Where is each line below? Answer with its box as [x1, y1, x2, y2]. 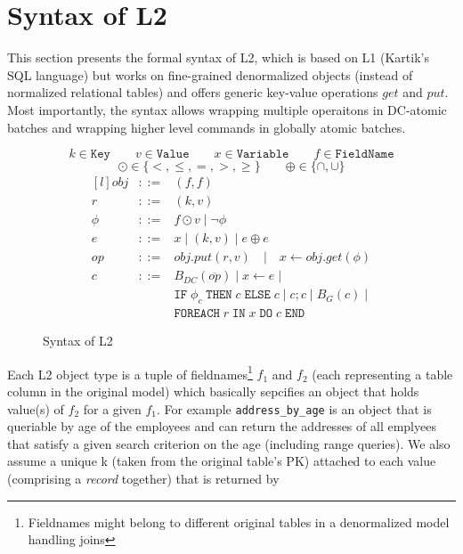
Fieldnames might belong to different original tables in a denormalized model [28, 512, 450, 531]
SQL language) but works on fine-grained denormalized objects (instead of [7, 65, 413, 84]
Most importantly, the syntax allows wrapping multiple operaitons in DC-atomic [7, 100, 447, 118]
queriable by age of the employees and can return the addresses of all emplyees [7, 417, 436, 436]
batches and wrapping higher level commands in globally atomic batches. [7, 118, 406, 136]
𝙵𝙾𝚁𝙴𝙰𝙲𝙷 [174, 307, 220, 321]
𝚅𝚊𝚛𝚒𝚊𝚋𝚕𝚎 [236, 148, 289, 161]
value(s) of [7, 399, 64, 418]
